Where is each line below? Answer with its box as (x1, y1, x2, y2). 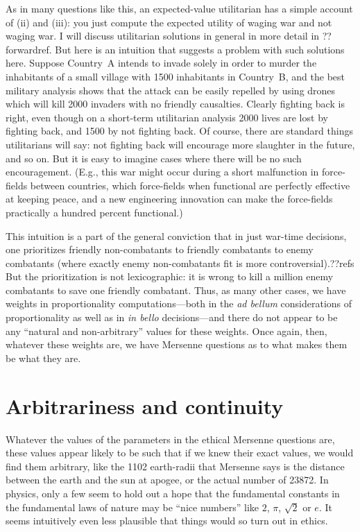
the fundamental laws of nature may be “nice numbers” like (6, 499, 259, 514)
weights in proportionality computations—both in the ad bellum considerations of (6, 296, 352, 311)
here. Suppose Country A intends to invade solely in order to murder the (6, 55, 317, 70)
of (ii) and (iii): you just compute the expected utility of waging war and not (6, 15, 332, 29)
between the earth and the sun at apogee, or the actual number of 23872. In (6, 472, 329, 487)
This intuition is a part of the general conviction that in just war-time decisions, (6, 228, 347, 243)
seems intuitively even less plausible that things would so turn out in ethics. (6, 513, 328, 528)
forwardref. (6, 42, 52, 56)
